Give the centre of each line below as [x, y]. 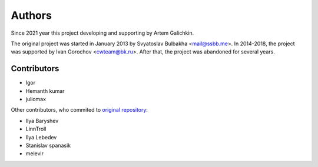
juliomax [36, 99]
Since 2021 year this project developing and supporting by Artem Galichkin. [102, 33]
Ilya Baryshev [42, 121]
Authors [32, 15]
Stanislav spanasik [48, 145]
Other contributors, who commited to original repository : [79, 110]
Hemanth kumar [45, 91]
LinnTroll [36, 129]
